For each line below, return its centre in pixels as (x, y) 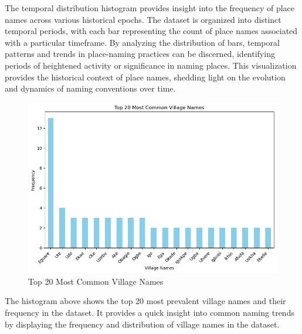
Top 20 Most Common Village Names (96, 281)
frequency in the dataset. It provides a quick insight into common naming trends (150, 313)
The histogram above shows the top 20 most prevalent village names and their (145, 301)
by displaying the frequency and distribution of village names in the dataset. (142, 324)
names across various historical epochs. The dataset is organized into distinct (143, 19)
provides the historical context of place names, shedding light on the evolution (145, 77)
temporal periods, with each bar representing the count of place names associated (151, 31)
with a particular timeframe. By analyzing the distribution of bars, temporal (142, 42)
